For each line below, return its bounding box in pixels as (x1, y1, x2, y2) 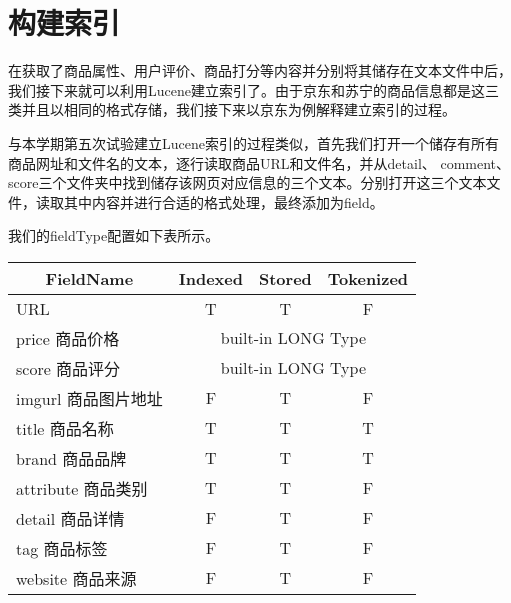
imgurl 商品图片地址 (16, 386, 163, 410)
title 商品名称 (16, 416, 114, 440)
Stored (258, 266, 312, 290)
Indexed (178, 266, 243, 290)
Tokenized (327, 266, 409, 290)
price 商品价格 (16, 326, 120, 350)
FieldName (45, 266, 134, 290)
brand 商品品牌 (16, 446, 127, 470)
